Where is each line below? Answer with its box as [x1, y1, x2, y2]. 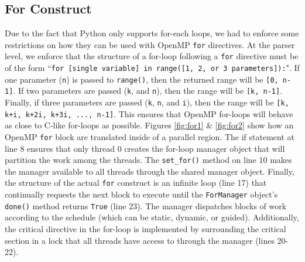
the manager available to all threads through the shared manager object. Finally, [5, 165, 294, 177]
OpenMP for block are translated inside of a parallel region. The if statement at [5, 130, 294, 142]
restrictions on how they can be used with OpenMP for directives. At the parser [5, 38, 295, 50]
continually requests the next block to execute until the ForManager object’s [5, 188, 278, 200]
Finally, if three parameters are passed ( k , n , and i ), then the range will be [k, [5, 96, 289, 108]
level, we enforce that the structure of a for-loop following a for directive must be [5, 50, 299, 62]
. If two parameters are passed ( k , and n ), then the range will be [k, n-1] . [13, 84, 283, 97]
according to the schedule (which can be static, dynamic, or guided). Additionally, [5, 211, 299, 223]
